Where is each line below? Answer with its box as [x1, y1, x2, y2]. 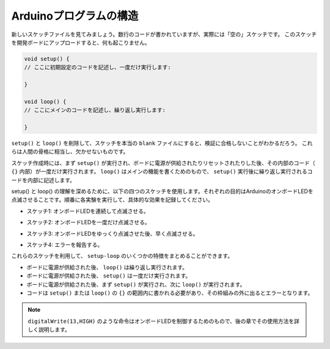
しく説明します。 [28, 326, 70, 333]
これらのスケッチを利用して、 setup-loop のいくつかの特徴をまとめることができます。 [11, 252, 233, 260]
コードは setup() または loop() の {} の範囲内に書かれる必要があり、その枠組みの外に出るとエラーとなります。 [26, 289, 313, 296]
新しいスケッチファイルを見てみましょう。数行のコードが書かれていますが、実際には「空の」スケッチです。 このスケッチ [11, 31, 317, 38]
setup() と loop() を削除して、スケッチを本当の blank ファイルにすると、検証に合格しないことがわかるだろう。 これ [11, 139, 313, 147]
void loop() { [24, 98, 67, 105]
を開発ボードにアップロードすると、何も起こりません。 [11, 39, 151, 46]
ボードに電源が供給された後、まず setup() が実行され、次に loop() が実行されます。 [26, 281, 246, 288]
